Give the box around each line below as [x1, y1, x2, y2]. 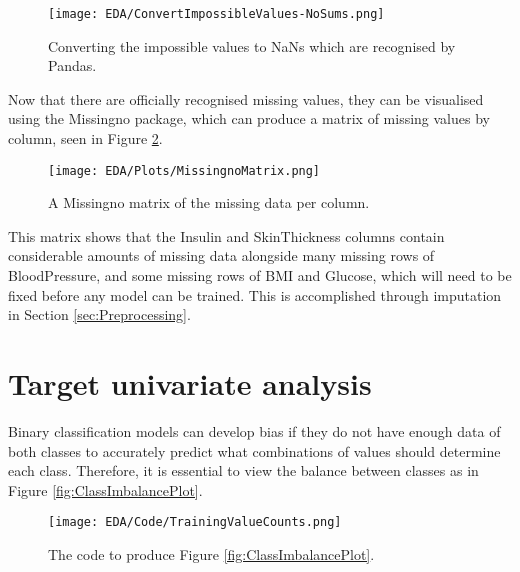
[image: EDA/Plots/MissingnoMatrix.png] [48, 163, 321, 178]
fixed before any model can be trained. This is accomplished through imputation [8, 284, 502, 305]
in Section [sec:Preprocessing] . [8, 304, 191, 325]
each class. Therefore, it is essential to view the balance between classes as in [8, 460, 479, 481]
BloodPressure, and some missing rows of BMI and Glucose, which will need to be [8, 265, 512, 286]
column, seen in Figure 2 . [8, 128, 163, 149]
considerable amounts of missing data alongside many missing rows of [8, 245, 435, 266]
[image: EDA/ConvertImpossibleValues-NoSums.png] [48, 7, 385, 21]
